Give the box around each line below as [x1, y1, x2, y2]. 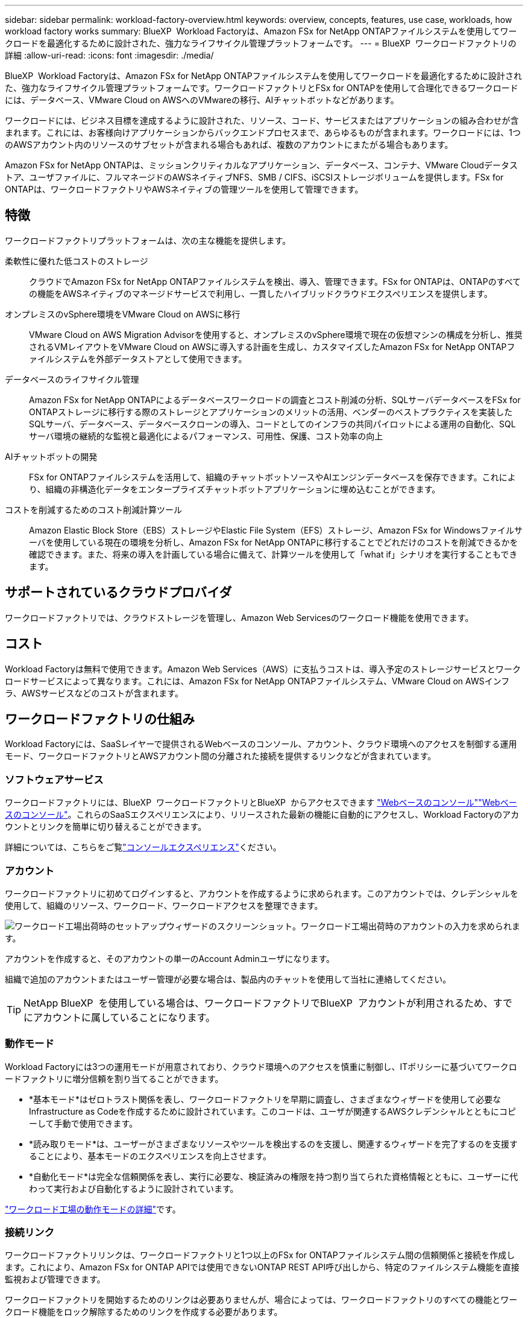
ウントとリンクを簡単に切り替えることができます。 [5, 821, 207, 832]
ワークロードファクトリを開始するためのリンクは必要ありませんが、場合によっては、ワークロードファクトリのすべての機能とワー [5, 1294, 518, 1305]
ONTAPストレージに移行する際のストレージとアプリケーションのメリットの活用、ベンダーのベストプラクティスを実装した [29, 406, 513, 417]
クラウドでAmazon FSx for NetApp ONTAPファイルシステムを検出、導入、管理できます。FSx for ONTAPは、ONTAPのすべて [29, 276, 521, 287]
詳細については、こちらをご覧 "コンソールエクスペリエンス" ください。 [5, 842, 281, 853]
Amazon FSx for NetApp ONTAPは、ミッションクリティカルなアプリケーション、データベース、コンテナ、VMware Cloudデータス [5, 160, 518, 170]
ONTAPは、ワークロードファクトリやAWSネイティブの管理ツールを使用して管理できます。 [5, 184, 363, 194]
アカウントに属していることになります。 [33, 1011, 215, 1024]
